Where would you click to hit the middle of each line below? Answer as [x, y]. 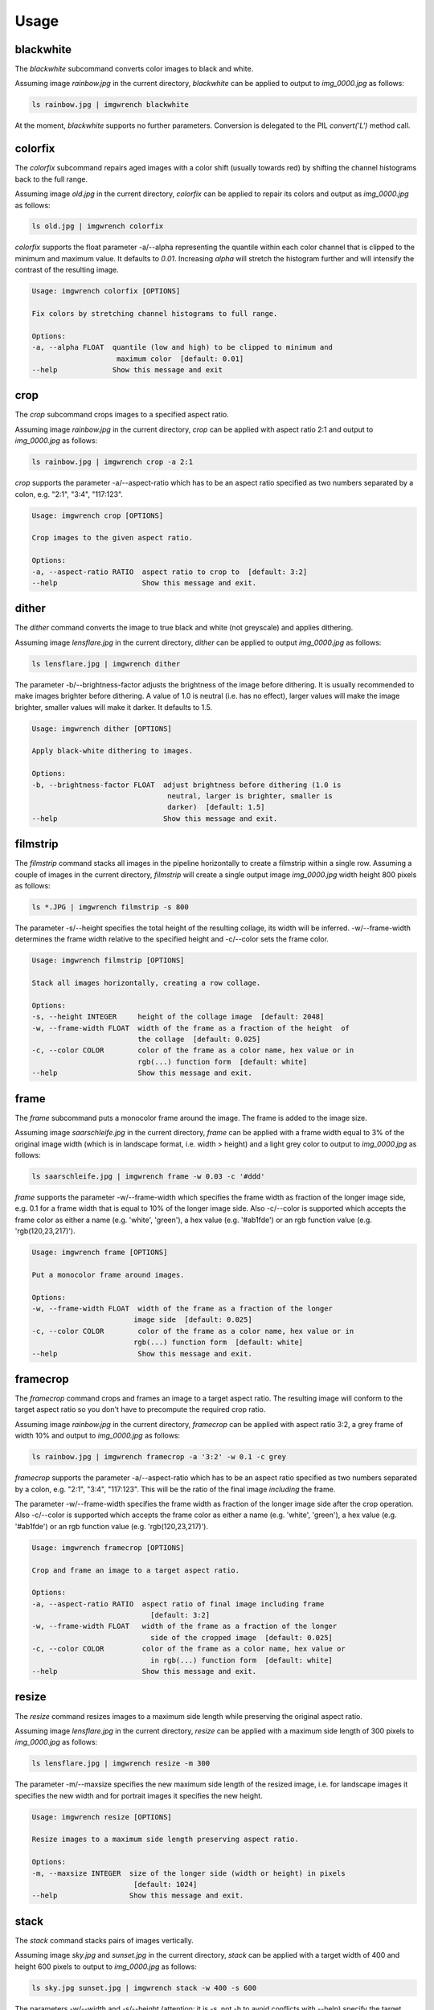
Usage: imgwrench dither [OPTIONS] [102, 728]
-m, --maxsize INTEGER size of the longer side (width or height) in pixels [188, 1873]
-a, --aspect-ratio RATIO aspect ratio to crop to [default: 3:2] [170, 572]
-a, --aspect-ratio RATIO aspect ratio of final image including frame [178, 1604]
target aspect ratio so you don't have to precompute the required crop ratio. [140, 1409]
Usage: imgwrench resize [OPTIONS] [102, 1817]
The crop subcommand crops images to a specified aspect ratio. [122, 415]
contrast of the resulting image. [67, 270]
